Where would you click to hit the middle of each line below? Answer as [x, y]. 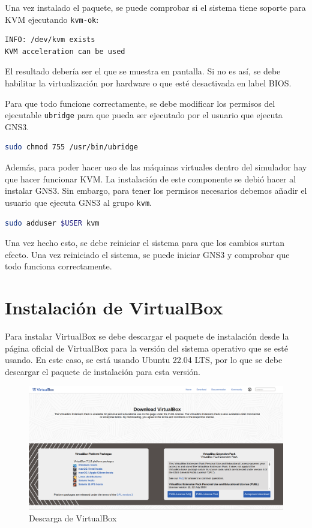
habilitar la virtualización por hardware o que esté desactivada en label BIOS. [148, 83]
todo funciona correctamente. [58, 266]
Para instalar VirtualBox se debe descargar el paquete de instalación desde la [147, 336]
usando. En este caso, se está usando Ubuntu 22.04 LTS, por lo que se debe [144, 360]
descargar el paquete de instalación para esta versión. [103, 371]
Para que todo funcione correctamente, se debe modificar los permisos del [140, 103]
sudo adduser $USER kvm [52, 223]
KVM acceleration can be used [65, 51]
